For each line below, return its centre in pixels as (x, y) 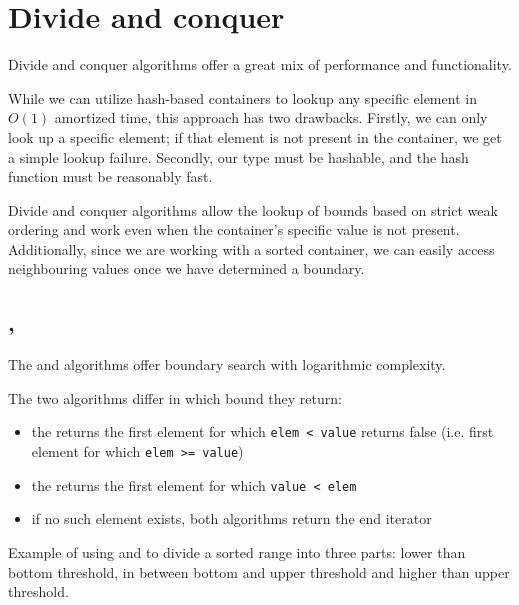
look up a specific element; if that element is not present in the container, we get (255, 136)
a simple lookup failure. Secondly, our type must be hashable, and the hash (238, 156)
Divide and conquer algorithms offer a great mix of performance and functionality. (260, 64)
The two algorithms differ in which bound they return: (175, 397)
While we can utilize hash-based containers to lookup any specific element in (242, 97)
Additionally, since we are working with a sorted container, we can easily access (251, 248)
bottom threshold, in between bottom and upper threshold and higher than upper (259, 571)
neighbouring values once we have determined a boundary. (186, 268)
